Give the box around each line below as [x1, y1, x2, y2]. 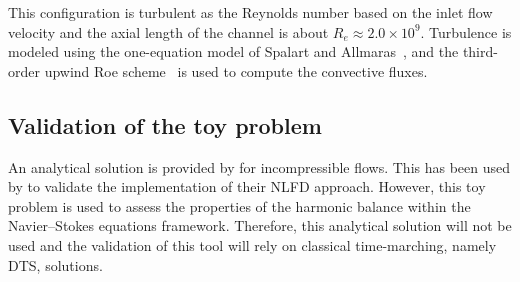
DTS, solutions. [8, 254, 103, 275]
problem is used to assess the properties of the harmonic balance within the [8, 195, 471, 216]
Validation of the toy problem [8, 109, 322, 140]
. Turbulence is [420, 21, 512, 42]
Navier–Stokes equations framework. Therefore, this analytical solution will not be [8, 215, 512, 236]
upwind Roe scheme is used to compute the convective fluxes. [44, 60, 428, 81]
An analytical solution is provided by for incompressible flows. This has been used [8, 156, 511, 177]
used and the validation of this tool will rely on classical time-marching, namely [8, 234, 497, 255]
